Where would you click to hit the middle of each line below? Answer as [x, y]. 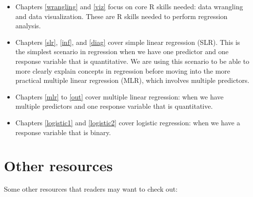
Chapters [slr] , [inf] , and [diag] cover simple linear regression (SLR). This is [128, 42]
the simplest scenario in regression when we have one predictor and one [122, 51]
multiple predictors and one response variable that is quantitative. [114, 106]
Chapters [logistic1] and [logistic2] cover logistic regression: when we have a [128, 122]
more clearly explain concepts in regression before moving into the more [123, 70]
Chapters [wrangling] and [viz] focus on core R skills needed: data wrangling [129, 6]
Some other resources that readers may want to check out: [91, 189]
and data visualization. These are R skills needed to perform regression [121, 16]
